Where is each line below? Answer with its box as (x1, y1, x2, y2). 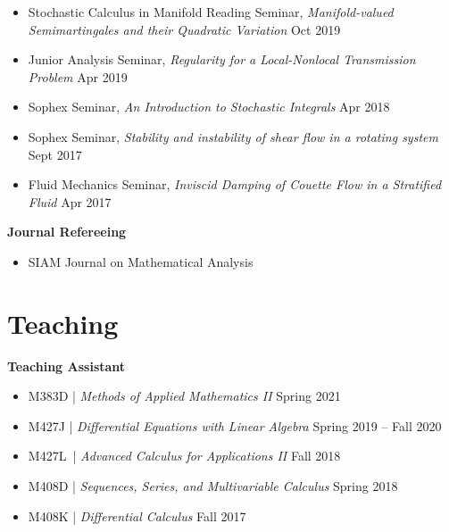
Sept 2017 (28, 145, 82, 163)
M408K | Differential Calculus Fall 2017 (28, 506, 246, 525)
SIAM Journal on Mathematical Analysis (28, 252, 254, 270)
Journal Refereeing (7, 222, 127, 241)
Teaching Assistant (7, 356, 126, 375)
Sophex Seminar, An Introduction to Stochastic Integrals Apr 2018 (28, 97, 390, 116)
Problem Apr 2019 (28, 67, 128, 86)
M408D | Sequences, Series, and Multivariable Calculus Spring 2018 (28, 477, 398, 495)
